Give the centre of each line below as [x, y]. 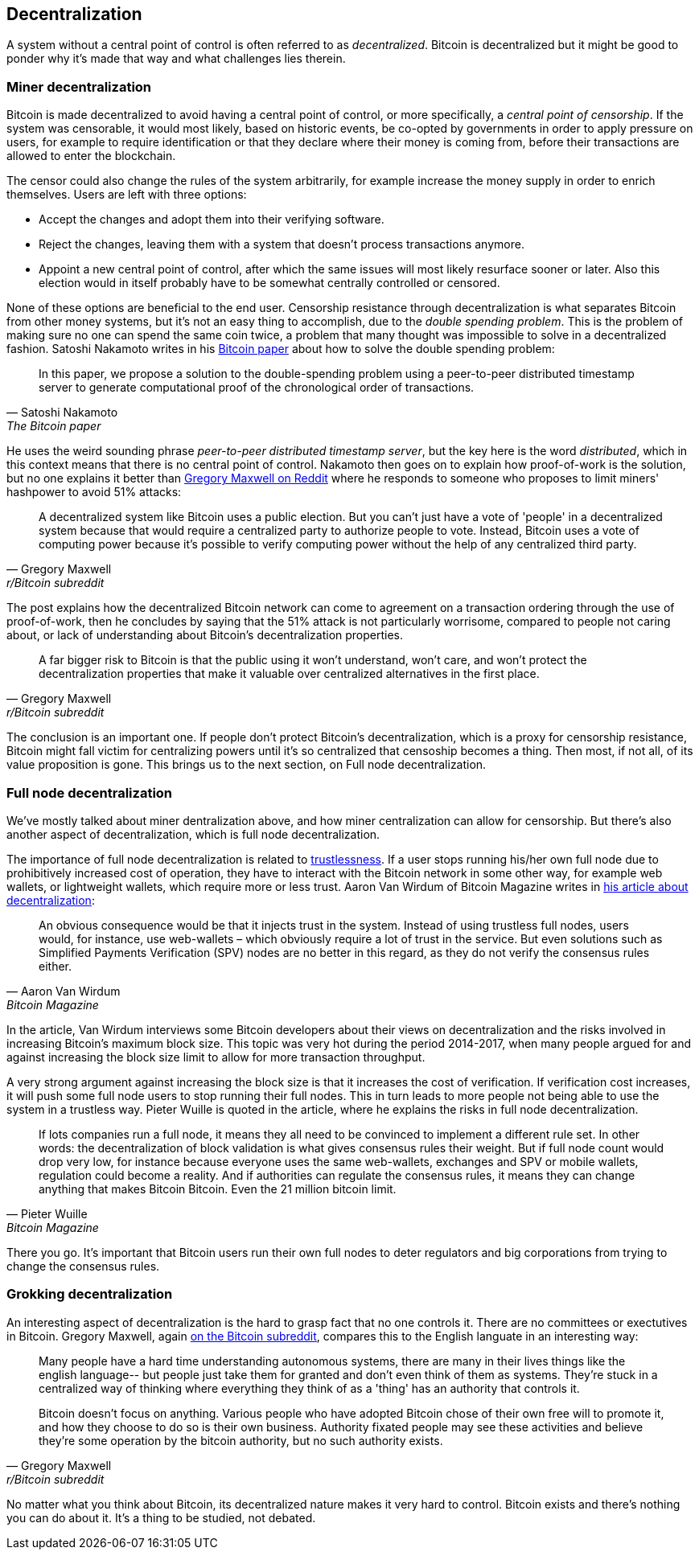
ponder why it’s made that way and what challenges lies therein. [176, 59]
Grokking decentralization [90, 1294]
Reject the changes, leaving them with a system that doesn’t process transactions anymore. [282, 244]
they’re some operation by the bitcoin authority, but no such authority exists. [241, 1440]
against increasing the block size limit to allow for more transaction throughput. [216, 1057]
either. [56, 966]
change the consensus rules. [83, 1266]
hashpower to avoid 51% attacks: [94, 492]
